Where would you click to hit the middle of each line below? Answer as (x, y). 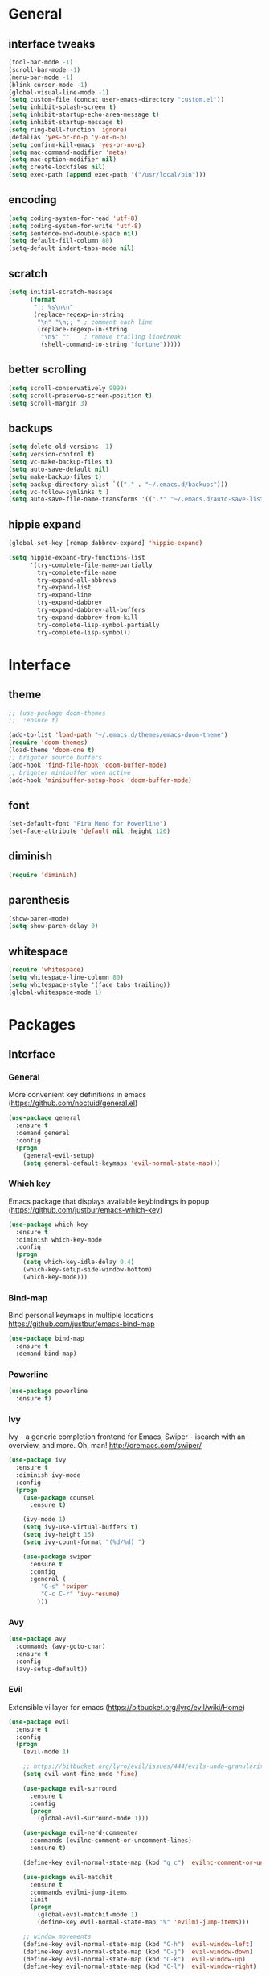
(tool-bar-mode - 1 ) (41, 62)
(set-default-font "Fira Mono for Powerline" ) (88, 824)
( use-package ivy (37, 1460)
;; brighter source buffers (55, 757)
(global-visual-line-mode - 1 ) (59, 92)
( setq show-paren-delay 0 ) (53, 926)
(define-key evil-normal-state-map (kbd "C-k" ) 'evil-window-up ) (135, 1959)
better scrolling (47, 370)
